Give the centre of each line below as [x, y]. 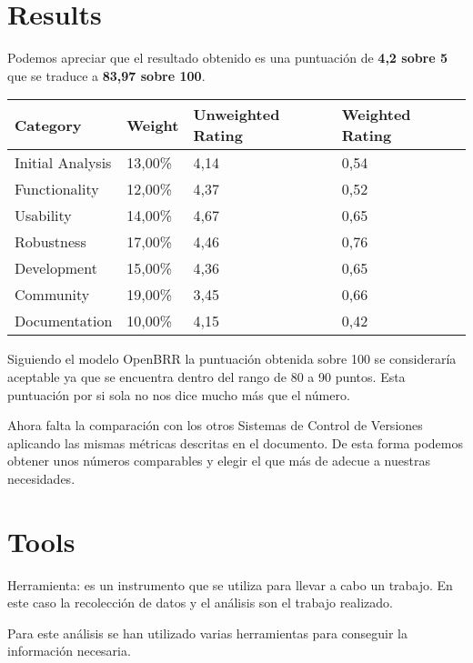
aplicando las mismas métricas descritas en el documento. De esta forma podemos [235, 442]
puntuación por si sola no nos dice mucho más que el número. [179, 394]
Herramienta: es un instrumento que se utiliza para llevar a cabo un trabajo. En [230, 584]
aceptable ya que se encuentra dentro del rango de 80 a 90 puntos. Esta [206, 376]
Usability [43, 216]
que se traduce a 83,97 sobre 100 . [106, 75]
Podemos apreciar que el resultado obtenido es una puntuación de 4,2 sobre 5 [228, 58]
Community [52, 295]
